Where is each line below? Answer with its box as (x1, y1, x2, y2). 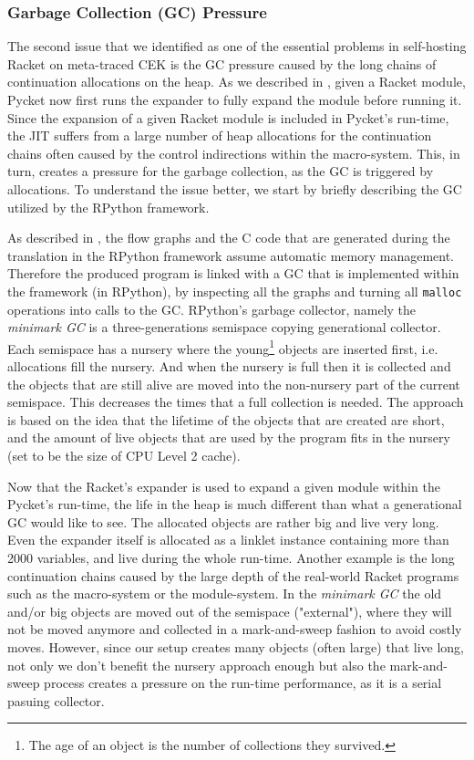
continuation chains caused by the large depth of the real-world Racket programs (7, 566, 459, 585)
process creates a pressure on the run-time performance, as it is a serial (44, 673, 442, 692)
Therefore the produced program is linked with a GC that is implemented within (7, 264, 459, 283)
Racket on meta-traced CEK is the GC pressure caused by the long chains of (7, 54, 437, 73)
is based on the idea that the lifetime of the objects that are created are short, (7, 410, 445, 429)
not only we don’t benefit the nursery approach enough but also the (7, 655, 386, 674)
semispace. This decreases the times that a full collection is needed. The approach (7, 392, 464, 411)
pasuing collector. (7, 691, 105, 710)
